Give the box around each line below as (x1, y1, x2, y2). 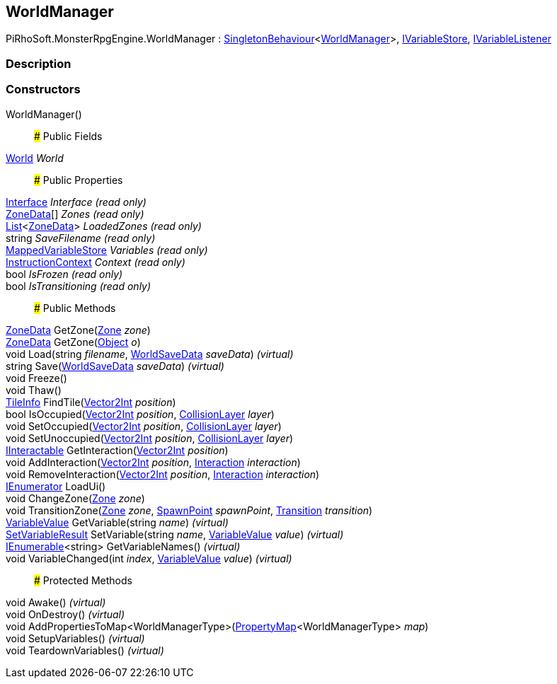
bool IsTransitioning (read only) (6, 279, 151, 292)
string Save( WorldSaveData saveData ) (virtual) (6, 359, 224, 372)
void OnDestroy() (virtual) (6, 608, 125, 620)
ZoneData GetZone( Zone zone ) (6, 323, 151, 336)
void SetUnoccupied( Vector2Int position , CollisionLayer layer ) (6, 431, 294, 444)
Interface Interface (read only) (6, 195, 147, 208)
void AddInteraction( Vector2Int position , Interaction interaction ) (6, 456, 301, 468)
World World (6, 151, 64, 164)
